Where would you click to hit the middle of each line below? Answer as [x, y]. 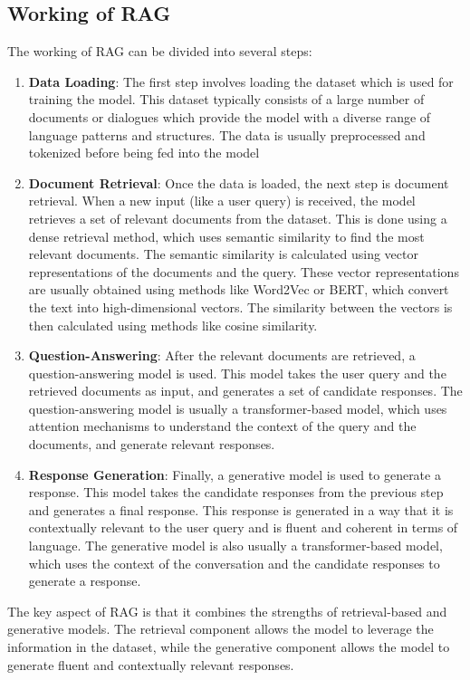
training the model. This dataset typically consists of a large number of [226, 99]
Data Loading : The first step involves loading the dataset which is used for [241, 81]
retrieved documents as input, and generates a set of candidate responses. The [245, 391]
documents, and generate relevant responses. [152, 444]
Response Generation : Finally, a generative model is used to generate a [235, 474]
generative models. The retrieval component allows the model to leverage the [221, 629]
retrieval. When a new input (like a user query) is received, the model [222, 201]
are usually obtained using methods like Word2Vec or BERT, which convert [239, 289]
